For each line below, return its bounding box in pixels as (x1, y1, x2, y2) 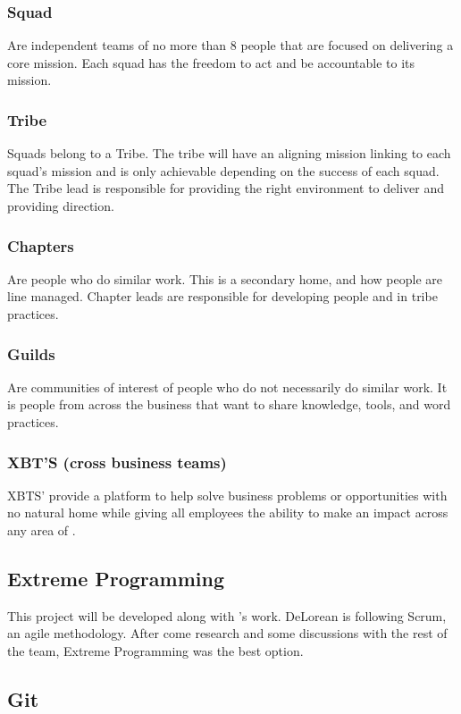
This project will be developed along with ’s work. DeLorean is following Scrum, (7, 606, 447, 625)
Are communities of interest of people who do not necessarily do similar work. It (7, 377, 448, 396)
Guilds (7, 342, 55, 365)
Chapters (7, 234, 74, 256)
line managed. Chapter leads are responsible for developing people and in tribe (7, 287, 438, 306)
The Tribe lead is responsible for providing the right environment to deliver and (7, 179, 444, 197)
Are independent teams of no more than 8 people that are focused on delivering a (7, 36, 454, 55)
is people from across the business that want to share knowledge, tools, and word (7, 395, 451, 414)
